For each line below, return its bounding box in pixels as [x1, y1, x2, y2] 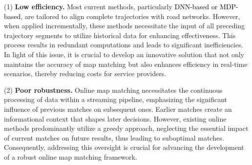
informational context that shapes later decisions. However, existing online [4, 113, 227, 124]
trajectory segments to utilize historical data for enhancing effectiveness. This [4, 30, 236, 40]
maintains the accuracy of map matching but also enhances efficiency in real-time [4, 59, 248, 69]
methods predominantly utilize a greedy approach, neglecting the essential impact [4, 123, 249, 133]
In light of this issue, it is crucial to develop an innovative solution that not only [4, 49, 245, 59]
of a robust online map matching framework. [4, 151, 137, 162]
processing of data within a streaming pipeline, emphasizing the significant [4, 94, 228, 104]
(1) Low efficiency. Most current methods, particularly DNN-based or [4, 1, 218, 11]
